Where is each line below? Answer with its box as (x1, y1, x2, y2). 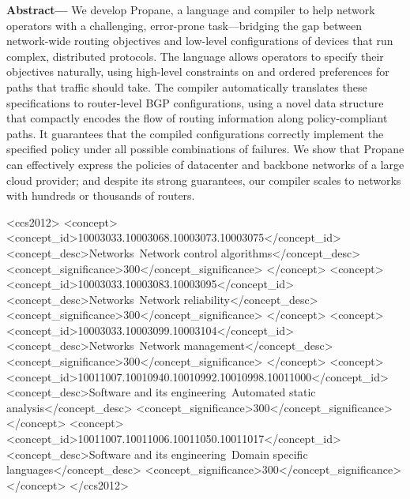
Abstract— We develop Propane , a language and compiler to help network (6, 2, 375, 17)
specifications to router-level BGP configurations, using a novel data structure (6, 94, 384, 111)
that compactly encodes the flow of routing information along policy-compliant (6, 110, 388, 126)
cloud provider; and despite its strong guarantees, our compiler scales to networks (6, 171, 401, 188)
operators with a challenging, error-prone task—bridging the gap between (6, 17, 363, 33)
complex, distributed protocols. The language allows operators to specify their (6, 47, 384, 64)
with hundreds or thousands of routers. (6, 187, 195, 204)
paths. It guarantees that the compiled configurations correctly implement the (6, 125, 384, 141)
